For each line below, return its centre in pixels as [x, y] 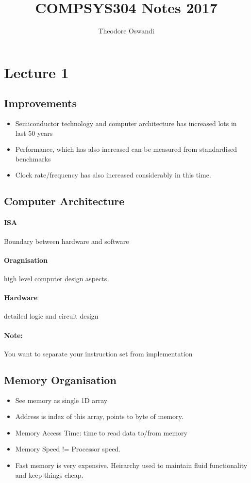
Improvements [41, 103]
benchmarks [33, 158]
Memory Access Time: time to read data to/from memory [101, 432]
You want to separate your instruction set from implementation [98, 353]
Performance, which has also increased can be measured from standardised [126, 149]
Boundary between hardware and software [67, 241]
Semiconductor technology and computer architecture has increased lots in [126, 123]
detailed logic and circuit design [51, 316]
